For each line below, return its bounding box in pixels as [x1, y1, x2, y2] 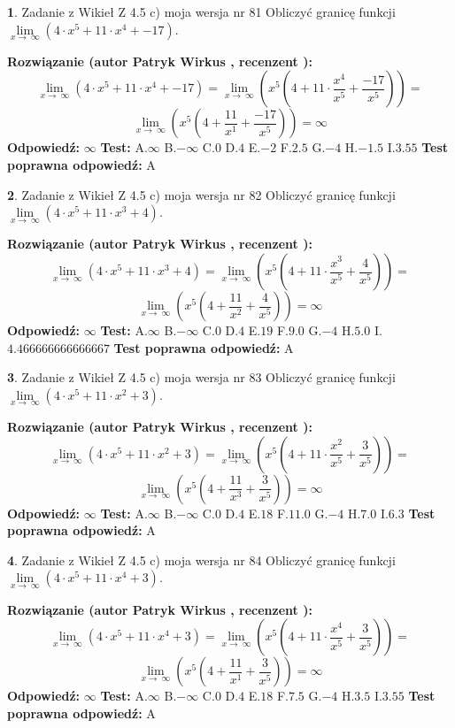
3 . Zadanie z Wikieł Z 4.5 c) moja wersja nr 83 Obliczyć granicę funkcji [7, 368, 396, 387]
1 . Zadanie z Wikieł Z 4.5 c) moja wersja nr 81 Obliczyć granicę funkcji [7, 3, 396, 20]
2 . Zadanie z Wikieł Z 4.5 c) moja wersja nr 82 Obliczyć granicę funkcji [7, 185, 396, 203]
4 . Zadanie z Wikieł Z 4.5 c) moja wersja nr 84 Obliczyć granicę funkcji [7, 550, 396, 569]
